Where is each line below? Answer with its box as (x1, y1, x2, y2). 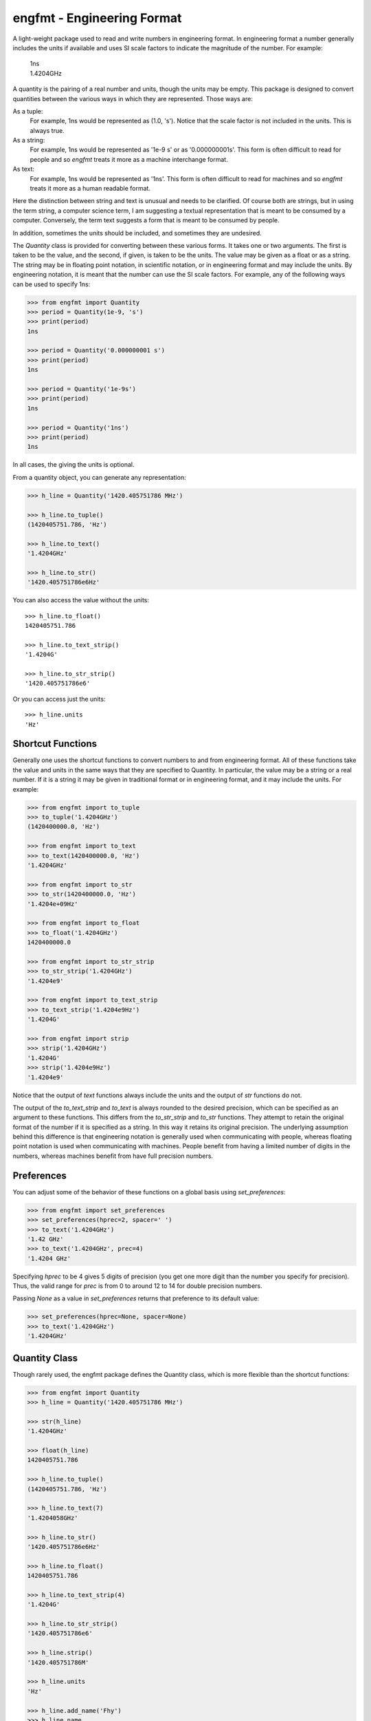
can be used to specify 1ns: (12, 279, 91, 288)
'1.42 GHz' (27, 1235, 64, 1243)
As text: (12, 165, 34, 173)
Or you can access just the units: (12, 695, 106, 703)
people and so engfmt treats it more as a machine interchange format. (30, 155, 228, 163)
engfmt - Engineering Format (12, 10, 182, 25)
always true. (30, 126, 65, 134)
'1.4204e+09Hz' (27, 900, 78, 908)
